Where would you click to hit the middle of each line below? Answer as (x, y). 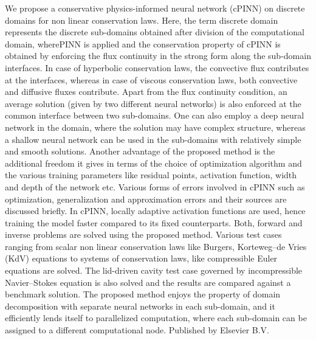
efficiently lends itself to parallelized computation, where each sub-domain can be (156, 318)
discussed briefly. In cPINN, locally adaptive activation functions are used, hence (155, 211)
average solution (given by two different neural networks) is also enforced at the (153, 103)
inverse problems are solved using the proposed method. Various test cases (143, 234)
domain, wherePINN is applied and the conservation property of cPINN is (143, 43)
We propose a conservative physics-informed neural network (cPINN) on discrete (155, 8)
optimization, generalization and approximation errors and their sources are (146, 199)
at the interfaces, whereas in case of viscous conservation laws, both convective (151, 79)
